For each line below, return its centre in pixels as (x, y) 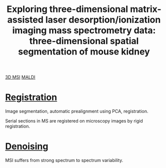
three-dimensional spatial (84, 41)
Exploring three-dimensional (67, 9)
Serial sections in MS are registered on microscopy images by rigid (74, 121)
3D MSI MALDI (20, 77)
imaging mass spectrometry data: (84, 30)
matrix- (145, 9)
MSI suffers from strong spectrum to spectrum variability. (64, 160)
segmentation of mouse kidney (84, 52)
